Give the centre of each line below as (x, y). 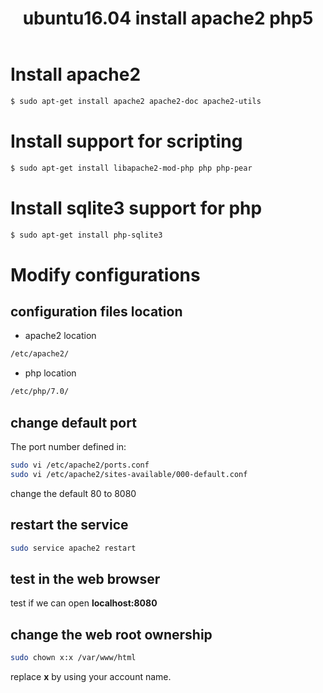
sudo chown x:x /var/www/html (73, 658)
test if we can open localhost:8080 (84, 603)
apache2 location (60, 336)
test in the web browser (85, 578)
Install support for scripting (126, 141)
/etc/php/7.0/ (40, 392)
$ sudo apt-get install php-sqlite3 (86, 235)
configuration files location (96, 312)
